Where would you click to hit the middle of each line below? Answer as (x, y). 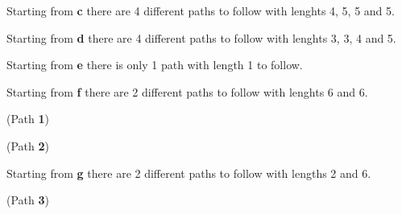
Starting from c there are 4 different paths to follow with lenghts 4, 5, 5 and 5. (201, 10)
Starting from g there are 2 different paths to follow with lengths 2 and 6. (189, 173)
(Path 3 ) (28, 200)
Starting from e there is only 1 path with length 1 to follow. (155, 65)
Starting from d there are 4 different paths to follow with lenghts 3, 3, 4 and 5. (201, 37)
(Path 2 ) (28, 145)
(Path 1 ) (28, 119)
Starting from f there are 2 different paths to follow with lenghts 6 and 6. (187, 91)
